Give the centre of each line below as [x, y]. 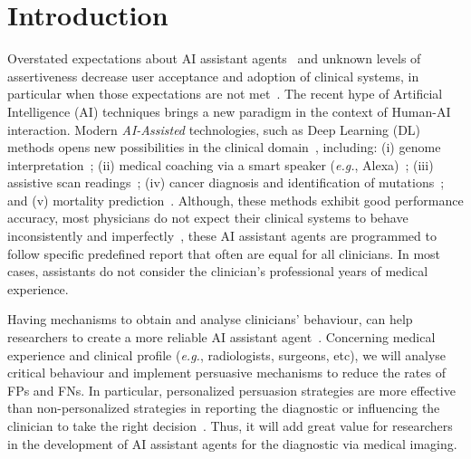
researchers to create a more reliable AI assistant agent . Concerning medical [221, 337]
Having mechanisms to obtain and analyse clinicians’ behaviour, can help [210, 319]
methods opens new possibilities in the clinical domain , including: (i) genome [224, 147]
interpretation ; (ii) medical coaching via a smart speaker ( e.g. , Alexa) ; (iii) [221, 164]
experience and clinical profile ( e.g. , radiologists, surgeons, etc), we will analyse [227, 354]
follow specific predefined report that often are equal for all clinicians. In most [224, 253]
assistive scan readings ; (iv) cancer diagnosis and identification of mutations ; [226, 182]
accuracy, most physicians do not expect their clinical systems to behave [208, 218]
